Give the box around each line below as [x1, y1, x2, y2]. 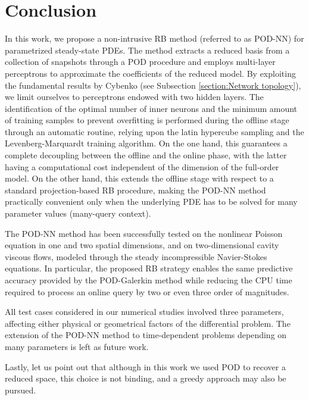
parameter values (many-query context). [5, 207, 151, 220]
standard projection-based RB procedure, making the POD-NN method [5, 183, 266, 196]
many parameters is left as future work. [5, 340, 149, 352]
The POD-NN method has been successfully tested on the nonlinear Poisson [5, 227, 283, 239]
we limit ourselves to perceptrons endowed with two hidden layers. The [5, 90, 264, 103]
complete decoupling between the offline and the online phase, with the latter [5, 149, 287, 161]
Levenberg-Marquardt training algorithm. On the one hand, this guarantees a [5, 137, 288, 149]
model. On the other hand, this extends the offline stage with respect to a [5, 172, 274, 185]
